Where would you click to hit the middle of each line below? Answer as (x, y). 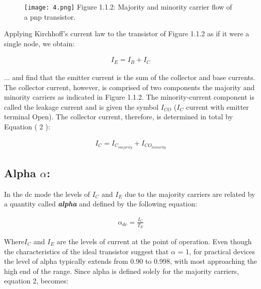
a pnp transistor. (50, 16)
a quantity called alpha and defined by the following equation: (101, 204)
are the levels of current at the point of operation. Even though (154, 241)
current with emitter (217, 106)
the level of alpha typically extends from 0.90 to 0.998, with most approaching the (131, 261)
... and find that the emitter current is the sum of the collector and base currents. (130, 77)
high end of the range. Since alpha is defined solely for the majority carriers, (121, 271)
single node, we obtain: (39, 43)
